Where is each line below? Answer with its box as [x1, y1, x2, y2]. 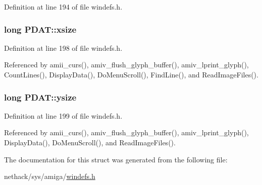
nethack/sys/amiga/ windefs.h [4, 171, 95, 181]
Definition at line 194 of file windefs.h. [4, 2, 123, 12]
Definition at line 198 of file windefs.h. [4, 42, 123, 53]
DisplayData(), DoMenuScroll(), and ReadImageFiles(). [4, 137, 176, 147]
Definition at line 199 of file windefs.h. [4, 110, 123, 121]
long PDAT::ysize [4, 90, 77, 103]
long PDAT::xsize [4, 23, 77, 35]
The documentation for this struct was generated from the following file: [4, 154, 228, 164]
